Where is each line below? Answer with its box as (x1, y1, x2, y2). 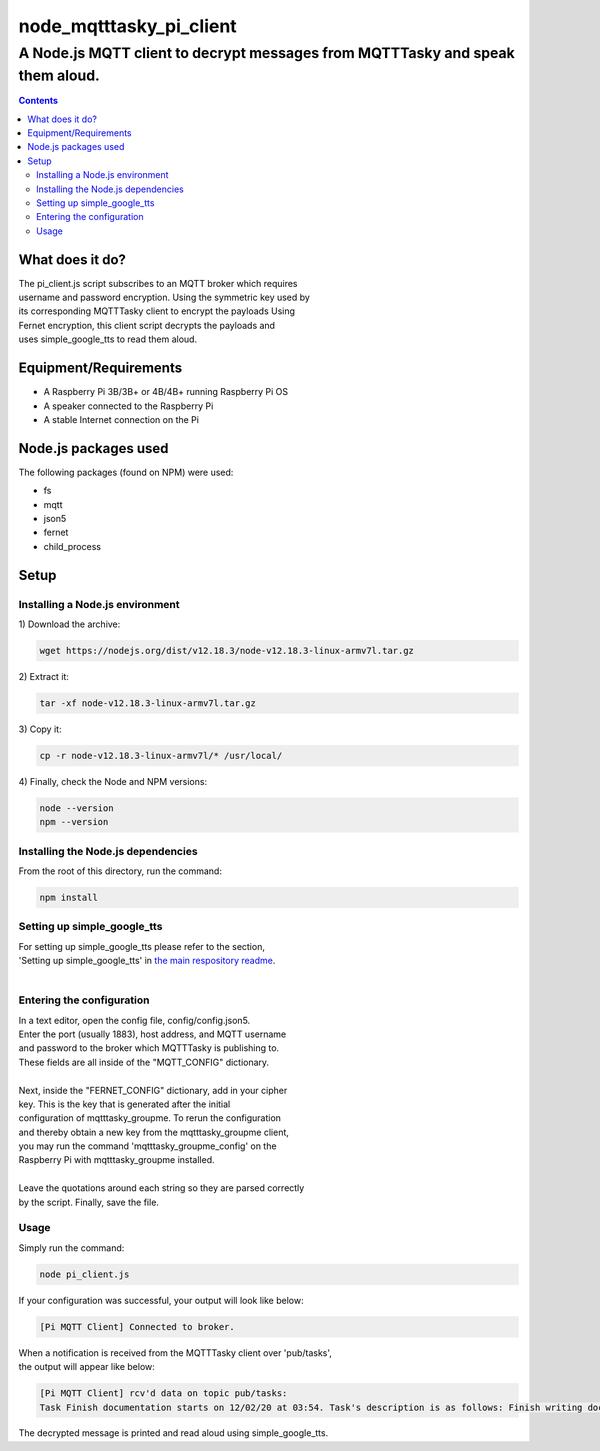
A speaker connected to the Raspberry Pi (43, 400, 214, 412)
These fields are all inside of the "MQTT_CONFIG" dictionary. (18, 1056, 270, 1068)
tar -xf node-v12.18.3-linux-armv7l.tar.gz (39, 697, 257, 709)
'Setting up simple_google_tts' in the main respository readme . (18, 955, 276, 967)
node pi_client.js (39, 1268, 130, 1280)
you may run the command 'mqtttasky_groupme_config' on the (18, 1140, 277, 1152)
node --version (39, 802, 114, 814)
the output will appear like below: (18, 1361, 155, 1373)
